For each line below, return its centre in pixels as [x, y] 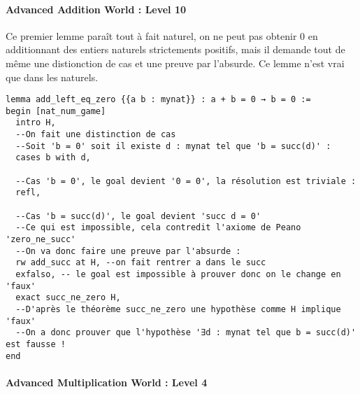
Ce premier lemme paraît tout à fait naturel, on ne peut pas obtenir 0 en [162, 35]
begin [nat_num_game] [56, 111]
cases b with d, [53, 158]
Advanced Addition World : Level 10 [96, 9]
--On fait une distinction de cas [96, 135]
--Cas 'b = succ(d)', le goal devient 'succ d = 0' [138, 216]
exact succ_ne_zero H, [68, 298]
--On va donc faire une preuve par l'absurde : [128, 251]
